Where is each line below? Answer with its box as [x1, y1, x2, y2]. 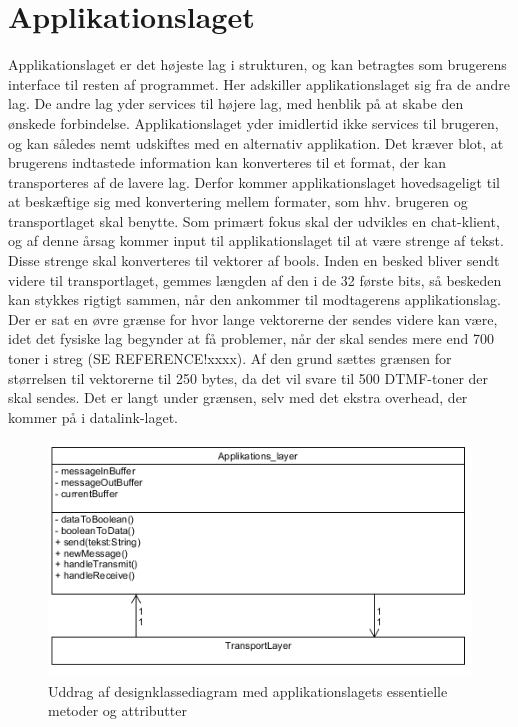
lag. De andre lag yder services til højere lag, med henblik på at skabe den [8, 93, 464, 114]
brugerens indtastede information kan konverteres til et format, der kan [8, 152, 447, 173]
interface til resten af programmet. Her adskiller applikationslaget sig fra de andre [8, 73, 510, 94]
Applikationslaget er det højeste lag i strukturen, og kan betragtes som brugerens [8, 54, 507, 75]
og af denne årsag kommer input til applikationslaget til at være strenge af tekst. [8, 230, 504, 251]
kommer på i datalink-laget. [8, 406, 178, 427]
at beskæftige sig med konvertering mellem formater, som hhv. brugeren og [8, 191, 468, 212]
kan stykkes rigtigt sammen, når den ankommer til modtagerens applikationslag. [8, 289, 501, 310]
